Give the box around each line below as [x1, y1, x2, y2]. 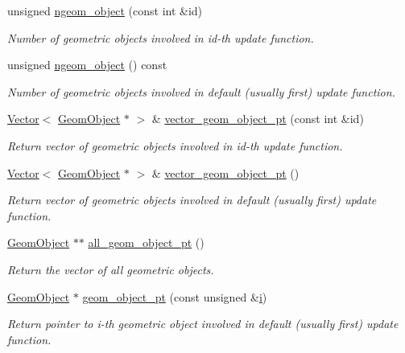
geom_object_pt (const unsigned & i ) [82, 288, 267, 305]
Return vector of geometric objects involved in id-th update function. [7, 137, 343, 154]
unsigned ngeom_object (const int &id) [7, 2, 203, 18]
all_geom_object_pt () [88, 234, 205, 251]
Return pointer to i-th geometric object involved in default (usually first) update [7, 315, 399, 332]
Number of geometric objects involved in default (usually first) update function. [7, 83, 395, 100]
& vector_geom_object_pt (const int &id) [151, 110, 364, 127]
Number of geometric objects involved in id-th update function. [7, 29, 314, 46]
